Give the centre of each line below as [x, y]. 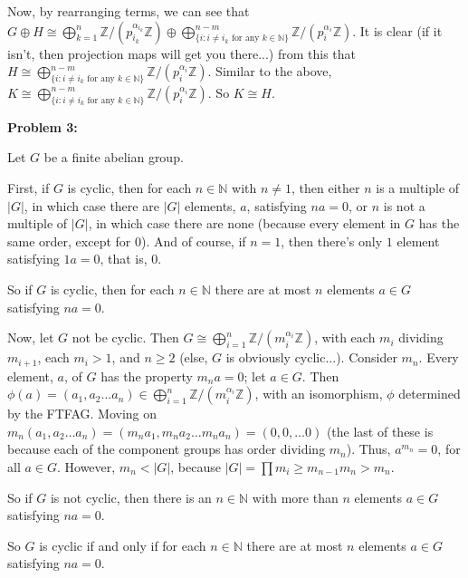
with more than [295, 497]
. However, [86, 466]
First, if [29, 187]
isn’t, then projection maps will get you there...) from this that [181, 53]
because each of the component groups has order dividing [167, 449]
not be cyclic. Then [125, 337]
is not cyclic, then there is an [131, 497]
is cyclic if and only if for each [123, 545]
